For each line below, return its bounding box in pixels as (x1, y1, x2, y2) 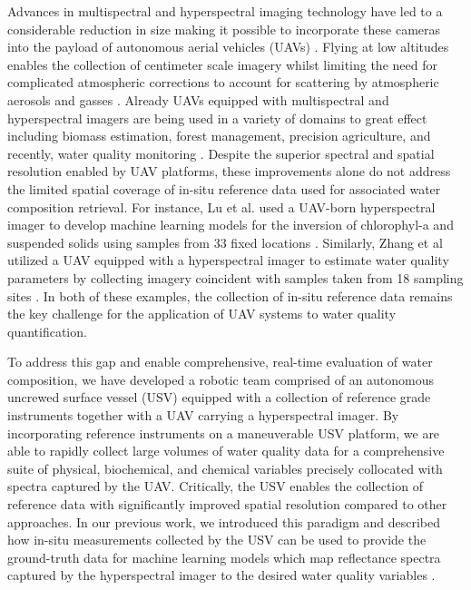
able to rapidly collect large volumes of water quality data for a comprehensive (7, 441, 445, 460)
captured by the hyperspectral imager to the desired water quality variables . (7, 565, 436, 585)
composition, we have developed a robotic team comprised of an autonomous (7, 369, 435, 388)
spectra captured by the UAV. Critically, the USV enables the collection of (7, 477, 423, 496)
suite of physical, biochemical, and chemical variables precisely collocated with (7, 458, 443, 477)
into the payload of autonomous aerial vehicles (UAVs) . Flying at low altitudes (7, 37, 449, 56)
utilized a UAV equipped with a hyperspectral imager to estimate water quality (7, 251, 449, 270)
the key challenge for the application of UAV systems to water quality (7, 304, 397, 323)
